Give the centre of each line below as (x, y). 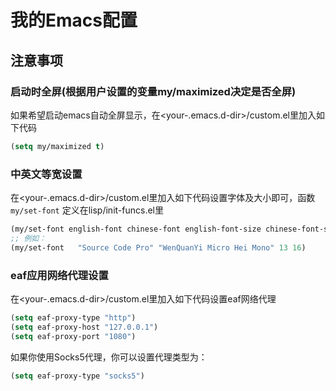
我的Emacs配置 (74, 20)
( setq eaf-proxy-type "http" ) (73, 317)
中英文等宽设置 (46, 174)
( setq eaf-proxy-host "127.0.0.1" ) (84, 327)
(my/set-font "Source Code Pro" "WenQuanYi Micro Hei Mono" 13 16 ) (158, 247)
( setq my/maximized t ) (57, 146)
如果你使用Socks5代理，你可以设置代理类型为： (109, 357)
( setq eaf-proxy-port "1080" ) (73, 336)
